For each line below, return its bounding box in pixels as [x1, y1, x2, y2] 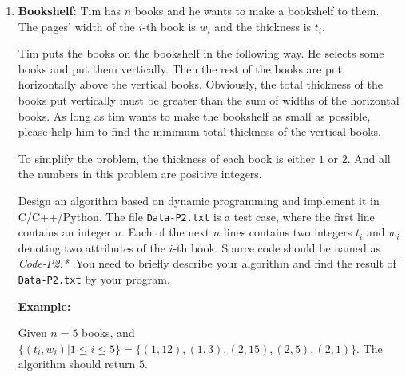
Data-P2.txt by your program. [18, 270, 170, 287]
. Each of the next [121, 224, 210, 240]
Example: [18, 297, 71, 314]
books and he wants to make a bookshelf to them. [134, 2, 380, 18]
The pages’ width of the [18, 18, 135, 34]
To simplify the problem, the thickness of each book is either [18, 149, 316, 166]
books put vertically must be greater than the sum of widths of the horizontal [18, 91, 400, 108]
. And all [347, 149, 391, 166]
